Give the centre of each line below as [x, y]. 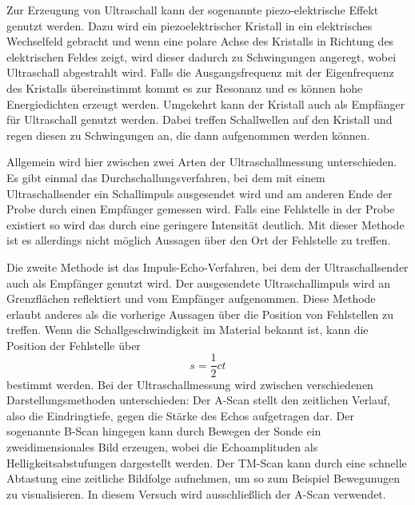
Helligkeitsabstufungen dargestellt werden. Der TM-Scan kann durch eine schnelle [207, 462]
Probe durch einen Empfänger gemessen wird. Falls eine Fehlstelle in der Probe [201, 209]
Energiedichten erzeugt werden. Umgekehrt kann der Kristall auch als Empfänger [206, 103]
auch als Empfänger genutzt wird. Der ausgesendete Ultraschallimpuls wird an [199, 282]
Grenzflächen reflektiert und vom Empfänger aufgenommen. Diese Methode [191, 298]
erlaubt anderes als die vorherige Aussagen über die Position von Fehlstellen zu [200, 314]
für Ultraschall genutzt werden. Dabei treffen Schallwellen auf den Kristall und [200, 119]
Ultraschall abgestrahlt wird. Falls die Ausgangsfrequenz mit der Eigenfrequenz [200, 72]
